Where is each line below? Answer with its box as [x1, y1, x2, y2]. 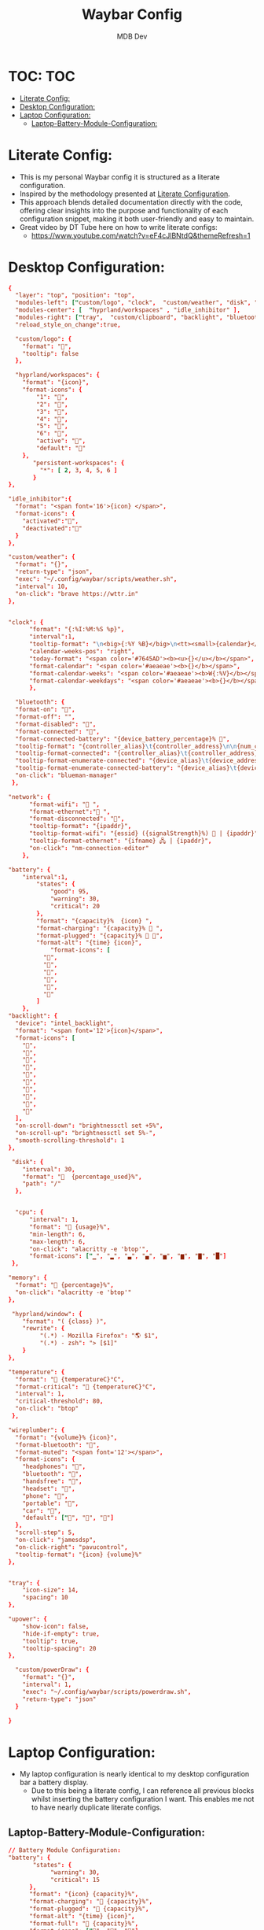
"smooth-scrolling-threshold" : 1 [15, 1137, 125, 1144]
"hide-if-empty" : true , [22, 1629, 101, 1638]
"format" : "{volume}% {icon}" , [15, 1433, 118, 1441]
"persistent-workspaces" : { [32, 459, 125, 467]
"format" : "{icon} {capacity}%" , [28, 1891, 139, 1899]
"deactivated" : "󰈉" [22, 524, 82, 532]
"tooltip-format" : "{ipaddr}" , [28, 823, 132, 830]
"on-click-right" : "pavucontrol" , [15, 1543, 128, 1551]
